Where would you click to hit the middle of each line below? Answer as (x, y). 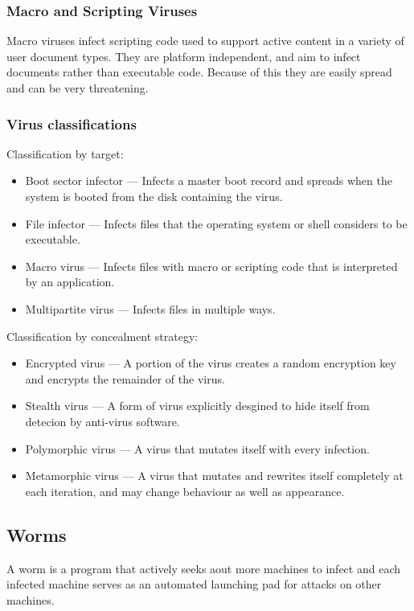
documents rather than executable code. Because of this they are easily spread (199, 72)
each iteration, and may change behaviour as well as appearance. (185, 491)
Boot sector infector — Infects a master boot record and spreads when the (209, 180)
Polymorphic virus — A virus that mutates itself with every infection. (197, 448)
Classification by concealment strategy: (102, 336)
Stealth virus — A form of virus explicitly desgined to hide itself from (197, 406)
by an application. (70, 282)
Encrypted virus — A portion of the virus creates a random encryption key (211, 363)
